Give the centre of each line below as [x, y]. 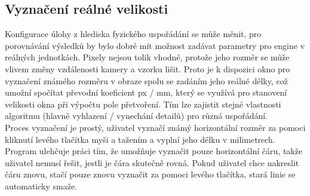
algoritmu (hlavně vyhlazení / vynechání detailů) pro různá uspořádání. [136, 116]
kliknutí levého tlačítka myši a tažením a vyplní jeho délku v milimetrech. [140, 139]
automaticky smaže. [41, 186]
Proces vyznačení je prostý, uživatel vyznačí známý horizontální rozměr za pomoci [155, 127]
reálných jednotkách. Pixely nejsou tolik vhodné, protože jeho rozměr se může [147, 57]
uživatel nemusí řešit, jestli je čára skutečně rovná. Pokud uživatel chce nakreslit [152, 162]
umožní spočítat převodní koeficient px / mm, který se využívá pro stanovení [146, 92]
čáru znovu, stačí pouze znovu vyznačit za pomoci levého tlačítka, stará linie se [150, 174]
